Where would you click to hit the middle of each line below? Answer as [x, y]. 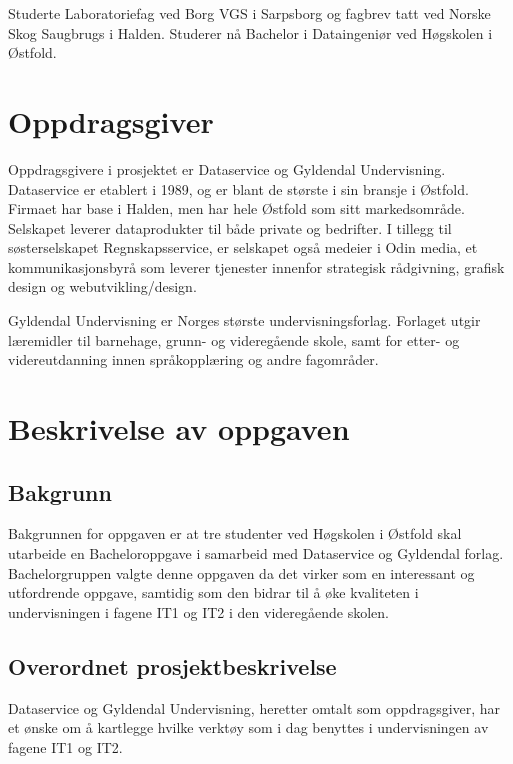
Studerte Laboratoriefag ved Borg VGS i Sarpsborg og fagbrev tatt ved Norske [249, 13]
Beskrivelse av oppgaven [179, 428]
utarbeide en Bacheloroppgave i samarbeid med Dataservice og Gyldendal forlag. [256, 553]
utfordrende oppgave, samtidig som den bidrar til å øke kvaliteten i [213, 592]
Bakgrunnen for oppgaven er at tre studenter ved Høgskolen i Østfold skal [235, 533]
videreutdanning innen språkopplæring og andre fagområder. [193, 359]
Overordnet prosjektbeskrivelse [172, 665]
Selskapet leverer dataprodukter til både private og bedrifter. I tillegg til [230, 227]
